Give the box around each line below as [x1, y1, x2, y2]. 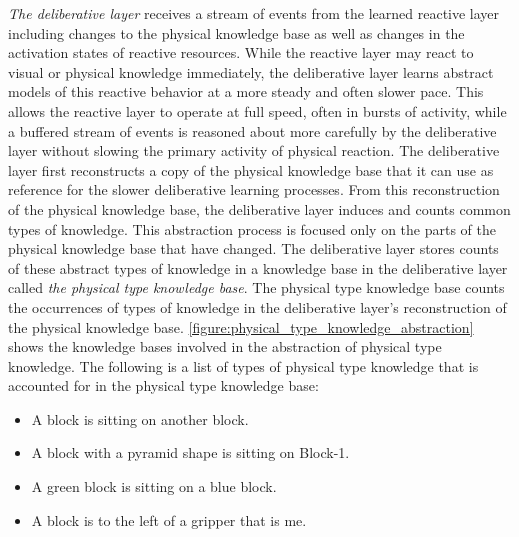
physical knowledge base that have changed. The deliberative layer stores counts [8, 238, 499, 259]
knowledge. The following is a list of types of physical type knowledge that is [8, 355, 479, 376]
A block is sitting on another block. [31, 408, 249, 429]
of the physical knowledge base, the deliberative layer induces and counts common [8, 198, 511, 219]
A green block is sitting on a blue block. [31, 476, 277, 497]
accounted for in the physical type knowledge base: [8, 375, 319, 396]
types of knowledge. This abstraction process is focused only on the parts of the [8, 218, 496, 239]
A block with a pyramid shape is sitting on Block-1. [31, 442, 350, 463]
